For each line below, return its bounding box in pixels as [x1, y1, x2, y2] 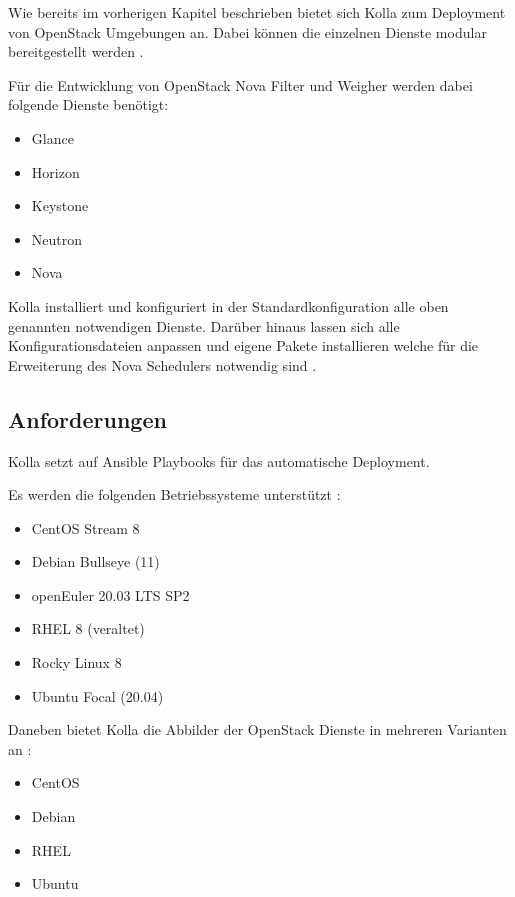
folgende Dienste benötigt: [8, 94, 169, 115]
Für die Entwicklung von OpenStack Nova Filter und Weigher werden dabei [8, 74, 473, 95]
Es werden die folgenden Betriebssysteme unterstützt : [8, 484, 341, 505]
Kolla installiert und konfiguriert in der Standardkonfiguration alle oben [8, 295, 449, 316]
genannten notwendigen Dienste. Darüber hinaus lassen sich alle [8, 315, 400, 336]
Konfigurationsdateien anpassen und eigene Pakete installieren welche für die [8, 335, 479, 356]
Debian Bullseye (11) [31, 551, 160, 572]
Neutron [31, 228, 83, 249]
